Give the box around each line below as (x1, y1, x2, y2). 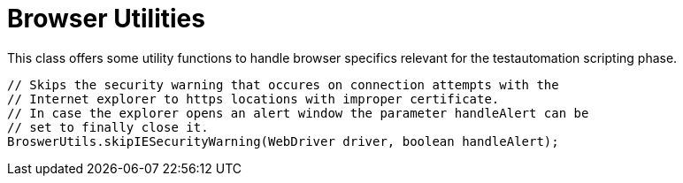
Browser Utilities (7, 4, 205, 34)
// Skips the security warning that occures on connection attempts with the (7, 77, 559, 92)
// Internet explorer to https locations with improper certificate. (7, 91, 500, 106)
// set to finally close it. (7, 119, 209, 134)
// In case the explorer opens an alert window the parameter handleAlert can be (7, 105, 589, 120)
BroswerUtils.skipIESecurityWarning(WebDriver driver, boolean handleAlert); (7, 133, 559, 149)
